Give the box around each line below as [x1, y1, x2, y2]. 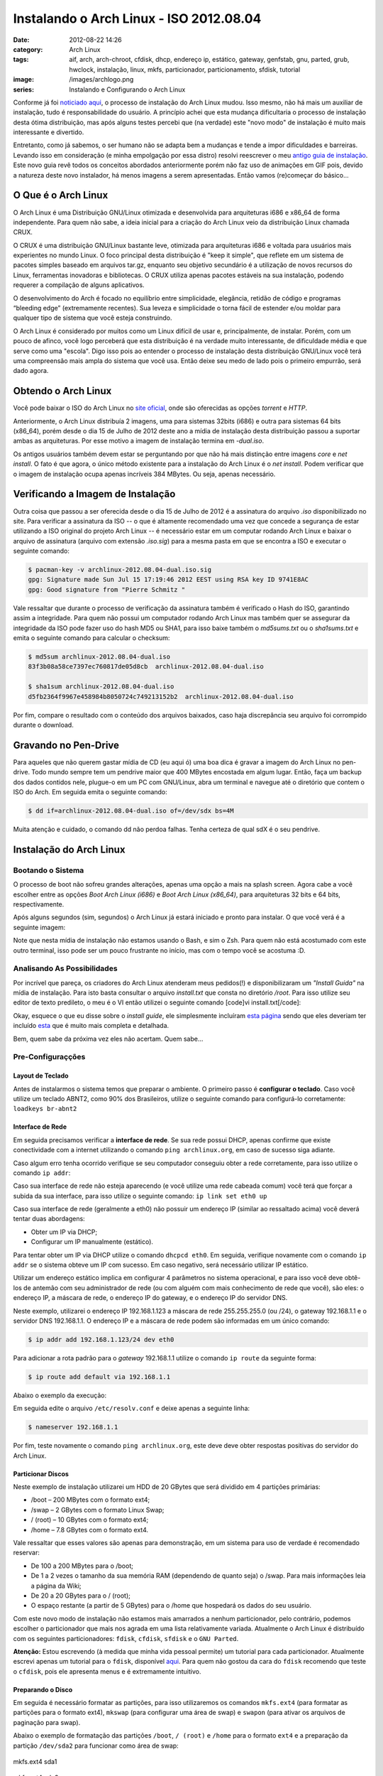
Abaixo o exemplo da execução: [13, 1391, 106, 1399]
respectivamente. [13, 899, 65, 909]
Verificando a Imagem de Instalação [13, 488, 176, 500]
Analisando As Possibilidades [13, 963, 118, 973]
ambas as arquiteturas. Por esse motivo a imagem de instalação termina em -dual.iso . [13, 437, 265, 445]
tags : [13, 55, 29, 64]
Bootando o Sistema [13, 865, 84, 875]
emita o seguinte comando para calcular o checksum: [13, 634, 170, 642]
